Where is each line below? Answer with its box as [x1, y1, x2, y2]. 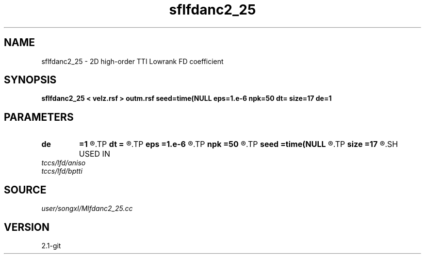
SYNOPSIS [4, 74, 57, 86]
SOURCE [4, 183, 47, 196]
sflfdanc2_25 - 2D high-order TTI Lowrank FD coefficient [41, 57, 224, 65]
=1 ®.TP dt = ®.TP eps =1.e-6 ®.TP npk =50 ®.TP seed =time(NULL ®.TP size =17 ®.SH [79, 139, 398, 149]
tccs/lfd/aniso [41, 159, 86, 167]
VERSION [4, 221, 50, 233]
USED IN [79, 149, 110, 159]
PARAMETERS [4, 111, 74, 123]
